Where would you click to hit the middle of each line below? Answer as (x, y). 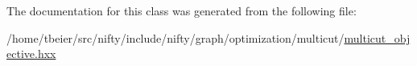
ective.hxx (31, 54)
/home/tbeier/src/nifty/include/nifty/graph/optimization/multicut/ (175, 37)
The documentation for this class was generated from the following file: (182, 10)
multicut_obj (377, 37)
